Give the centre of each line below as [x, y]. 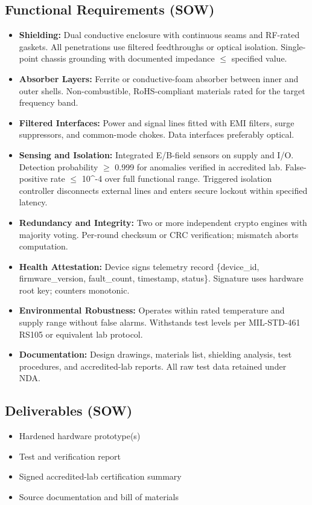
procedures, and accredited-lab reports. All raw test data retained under [153, 366]
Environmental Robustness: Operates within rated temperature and [152, 310]
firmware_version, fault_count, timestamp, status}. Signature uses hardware [161, 278]
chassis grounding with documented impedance [128, 58]
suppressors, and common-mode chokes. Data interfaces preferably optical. [157, 134]
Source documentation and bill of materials [99, 497]
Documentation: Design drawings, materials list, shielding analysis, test [155, 354]
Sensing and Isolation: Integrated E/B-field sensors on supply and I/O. [156, 154]
